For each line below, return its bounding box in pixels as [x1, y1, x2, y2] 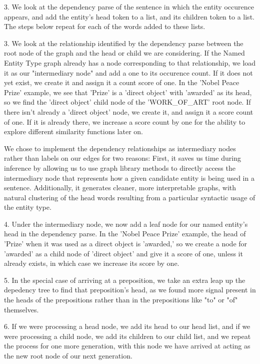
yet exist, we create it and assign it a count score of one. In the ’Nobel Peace [4, 77, 239, 88]
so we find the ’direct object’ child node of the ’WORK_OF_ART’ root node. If [4, 97, 251, 107]
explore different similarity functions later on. [4, 126, 143, 137]
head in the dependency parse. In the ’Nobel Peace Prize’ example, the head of [4, 228, 246, 239]
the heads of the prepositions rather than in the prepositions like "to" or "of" [4, 294, 238, 305]
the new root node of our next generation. [4, 350, 132, 360]
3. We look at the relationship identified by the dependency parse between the [4, 38, 243, 48]
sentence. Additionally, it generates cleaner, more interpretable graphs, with [4, 182, 236, 193]
